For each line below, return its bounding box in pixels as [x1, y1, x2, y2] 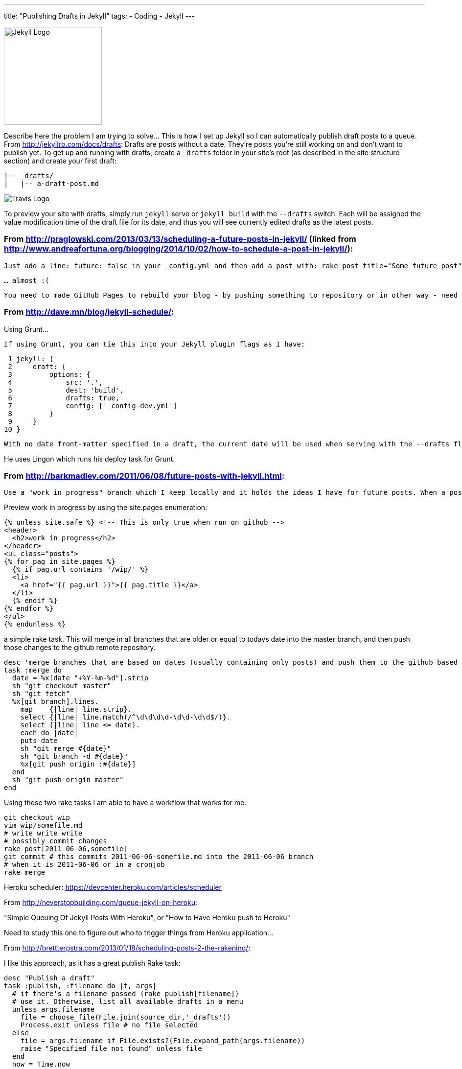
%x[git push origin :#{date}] [20, 760, 136, 768]
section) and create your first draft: [4, 157, 116, 165]
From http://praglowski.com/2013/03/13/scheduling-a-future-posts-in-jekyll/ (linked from [4, 234, 356, 244]
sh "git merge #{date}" [20, 744, 112, 753]
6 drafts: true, [8, 394, 120, 402]
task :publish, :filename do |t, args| [4, 982, 157, 990]
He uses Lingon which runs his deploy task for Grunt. [4, 454, 175, 463]
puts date [20, 737, 58, 745]
